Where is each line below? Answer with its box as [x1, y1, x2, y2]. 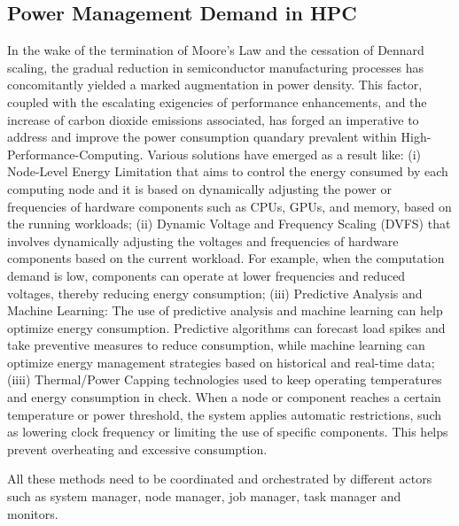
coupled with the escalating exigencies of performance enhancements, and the [7, 92, 427, 111]
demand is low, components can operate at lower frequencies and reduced [7, 266, 406, 284]
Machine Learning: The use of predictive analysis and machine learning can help [7, 301, 443, 320]
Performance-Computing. [7, 144, 144, 163]
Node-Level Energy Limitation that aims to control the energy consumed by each [7, 162, 448, 181]
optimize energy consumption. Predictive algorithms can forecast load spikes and [7, 318, 446, 336]
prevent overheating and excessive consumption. [7, 439, 268, 458]
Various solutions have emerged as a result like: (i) [147, 144, 422, 163]
